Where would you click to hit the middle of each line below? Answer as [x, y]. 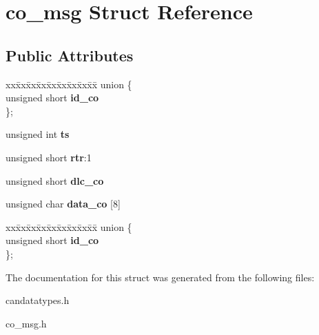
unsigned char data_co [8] [63, 204]
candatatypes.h [38, 300]
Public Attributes [70, 55]
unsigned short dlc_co [55, 180]
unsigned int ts [38, 134]
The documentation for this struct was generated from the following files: [160, 277]
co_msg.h [26, 323]
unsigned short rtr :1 [49, 157]
